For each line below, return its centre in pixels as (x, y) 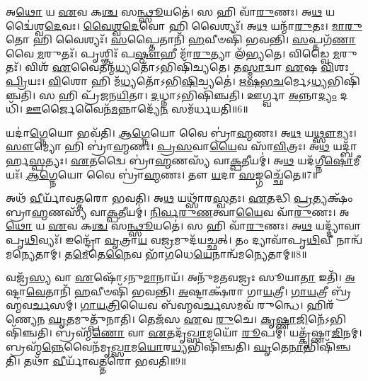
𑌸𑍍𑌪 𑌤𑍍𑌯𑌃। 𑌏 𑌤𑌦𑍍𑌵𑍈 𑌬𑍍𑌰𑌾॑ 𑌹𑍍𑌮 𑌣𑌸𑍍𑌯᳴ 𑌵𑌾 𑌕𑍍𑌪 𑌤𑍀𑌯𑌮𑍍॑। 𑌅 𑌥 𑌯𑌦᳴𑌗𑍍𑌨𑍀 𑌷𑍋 (191, 160)
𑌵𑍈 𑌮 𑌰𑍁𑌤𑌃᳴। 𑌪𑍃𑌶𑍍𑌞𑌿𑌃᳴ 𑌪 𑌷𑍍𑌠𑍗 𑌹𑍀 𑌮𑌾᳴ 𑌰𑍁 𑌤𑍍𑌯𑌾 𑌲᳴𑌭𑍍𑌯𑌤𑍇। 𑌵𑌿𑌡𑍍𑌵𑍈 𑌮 (173, 53)
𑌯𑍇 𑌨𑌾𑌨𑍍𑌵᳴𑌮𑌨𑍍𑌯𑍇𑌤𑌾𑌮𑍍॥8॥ (250, 253)
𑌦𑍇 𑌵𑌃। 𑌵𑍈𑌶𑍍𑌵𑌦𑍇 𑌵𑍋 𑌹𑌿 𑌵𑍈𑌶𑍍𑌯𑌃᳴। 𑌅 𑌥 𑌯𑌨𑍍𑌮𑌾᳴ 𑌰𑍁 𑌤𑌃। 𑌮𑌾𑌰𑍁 (203, 25)
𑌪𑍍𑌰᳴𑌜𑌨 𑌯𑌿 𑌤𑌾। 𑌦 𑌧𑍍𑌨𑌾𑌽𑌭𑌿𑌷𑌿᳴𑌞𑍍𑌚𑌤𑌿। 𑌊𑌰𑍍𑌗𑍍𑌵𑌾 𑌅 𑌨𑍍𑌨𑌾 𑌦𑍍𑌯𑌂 (209, 95)
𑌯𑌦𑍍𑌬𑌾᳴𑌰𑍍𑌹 (345, 146)
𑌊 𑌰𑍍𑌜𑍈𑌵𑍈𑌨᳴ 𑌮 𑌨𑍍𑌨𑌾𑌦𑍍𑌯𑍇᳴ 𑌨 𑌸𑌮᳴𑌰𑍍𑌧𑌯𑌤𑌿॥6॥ (137, 109)
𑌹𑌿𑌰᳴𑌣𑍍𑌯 (321, 305)
